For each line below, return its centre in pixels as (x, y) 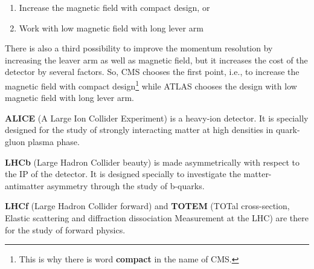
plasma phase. (54, 141)
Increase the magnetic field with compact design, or (114, 7)
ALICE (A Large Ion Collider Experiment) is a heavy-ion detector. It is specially (157, 118)
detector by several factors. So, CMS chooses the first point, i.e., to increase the (152, 72)
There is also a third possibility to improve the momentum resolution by (139, 48)
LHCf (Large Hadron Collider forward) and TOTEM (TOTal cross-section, (147, 206)
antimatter (24, 185)
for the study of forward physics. (65, 229)
